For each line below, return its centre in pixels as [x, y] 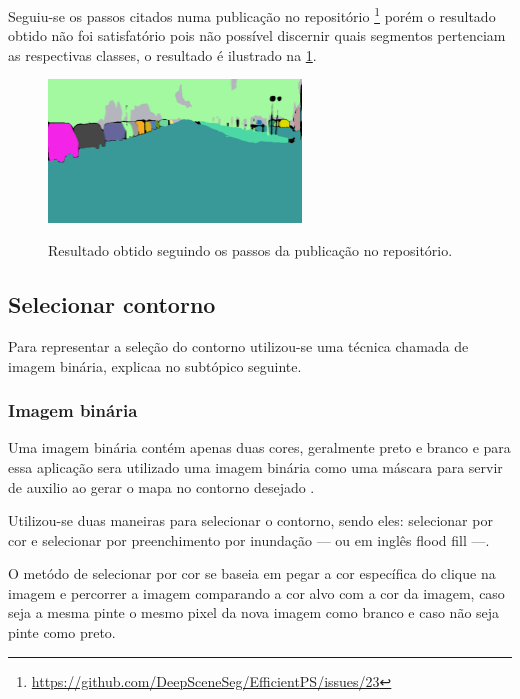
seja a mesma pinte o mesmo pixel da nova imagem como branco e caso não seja [254, 612]
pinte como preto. [62, 632]
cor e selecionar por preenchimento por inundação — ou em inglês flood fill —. [249, 539]
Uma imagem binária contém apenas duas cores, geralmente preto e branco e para [259, 447]
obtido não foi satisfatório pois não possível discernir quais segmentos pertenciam [257, 35]
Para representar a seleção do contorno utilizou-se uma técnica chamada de [238, 345]
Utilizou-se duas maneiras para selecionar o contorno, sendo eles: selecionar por [250, 520]
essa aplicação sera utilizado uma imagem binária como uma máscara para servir [255, 466]
